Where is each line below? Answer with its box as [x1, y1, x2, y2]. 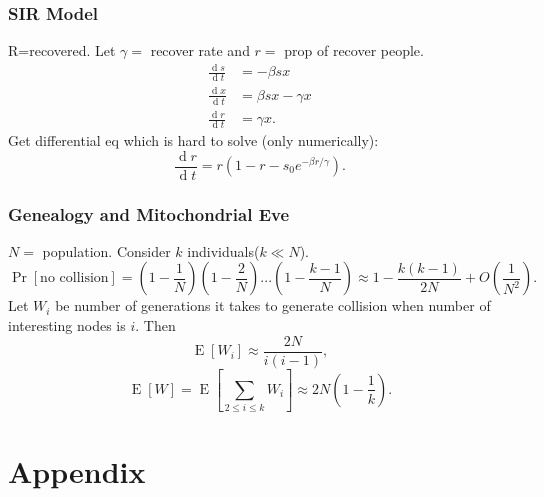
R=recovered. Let [8, 40, 116, 61]
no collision [40, 271, 109, 286]
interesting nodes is [8, 315, 126, 335]
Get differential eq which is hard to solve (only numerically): [8, 129, 379, 150]
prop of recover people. [284, 40, 424, 61]
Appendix [8, 450, 146, 491]
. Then [135, 315, 176, 335]
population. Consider [42, 240, 171, 261]
